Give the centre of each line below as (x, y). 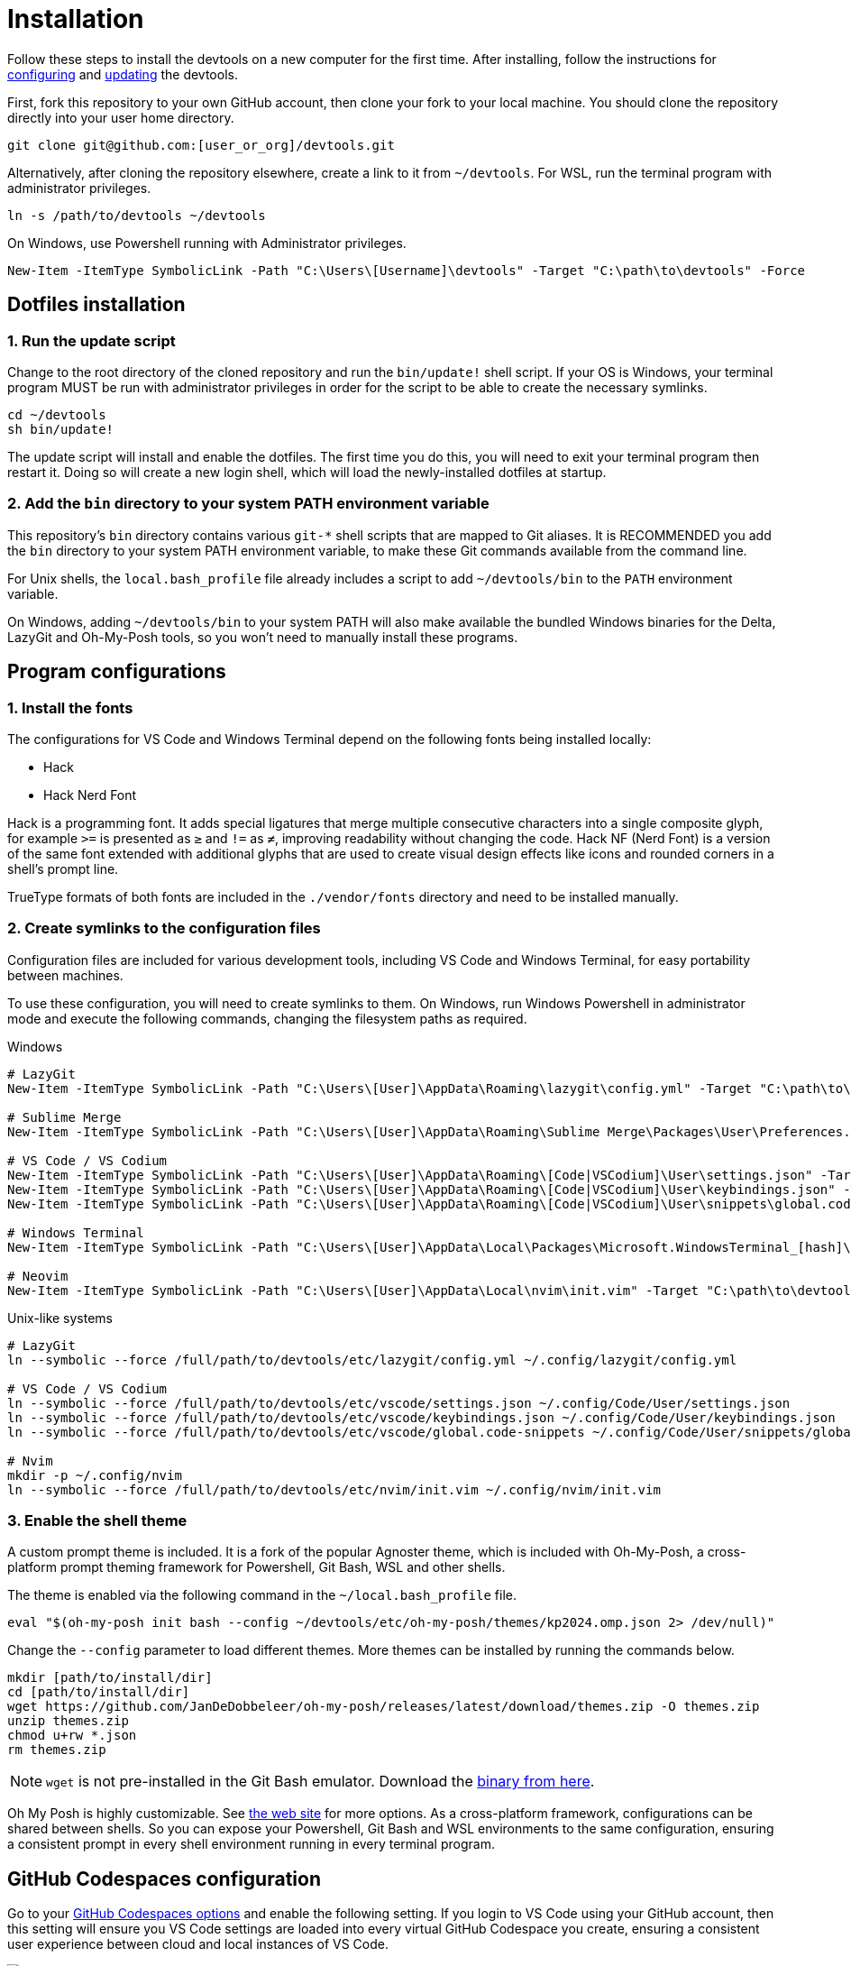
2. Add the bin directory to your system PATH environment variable (248, 504)
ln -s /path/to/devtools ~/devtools (137, 215)
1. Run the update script (92, 340)
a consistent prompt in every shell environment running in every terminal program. (251, 1844)
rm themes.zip (57, 1750)
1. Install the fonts (70, 707)
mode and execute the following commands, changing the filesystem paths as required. (267, 1018)
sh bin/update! (61, 429)
